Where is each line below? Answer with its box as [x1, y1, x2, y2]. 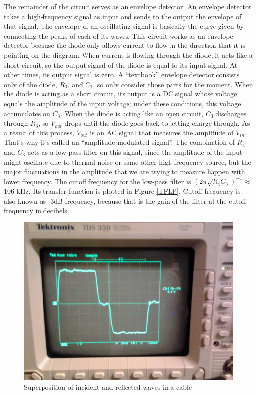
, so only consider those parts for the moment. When [93, 79, 253, 89]
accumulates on [4, 108, 50, 118]
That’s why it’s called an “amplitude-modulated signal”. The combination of [4, 137, 235, 147]
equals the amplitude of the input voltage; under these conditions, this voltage [4, 98, 241, 108]
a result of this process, [4, 127, 74, 137]
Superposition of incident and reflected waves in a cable [24, 381, 192, 392]
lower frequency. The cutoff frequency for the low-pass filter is [4, 176, 191, 186]
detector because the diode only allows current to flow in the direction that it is [4, 40, 246, 50]
